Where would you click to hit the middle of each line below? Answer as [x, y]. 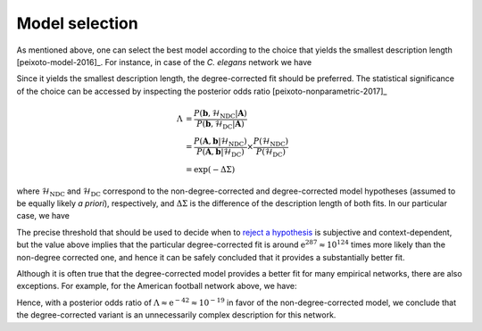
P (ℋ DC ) [270, 153]
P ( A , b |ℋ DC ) [220, 153]
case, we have [43, 216]
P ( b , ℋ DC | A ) [220, 125]
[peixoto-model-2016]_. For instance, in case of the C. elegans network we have [164, 62]
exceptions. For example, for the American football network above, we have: [157, 286]
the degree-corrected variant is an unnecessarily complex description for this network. [176, 315]
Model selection [77, 23]
